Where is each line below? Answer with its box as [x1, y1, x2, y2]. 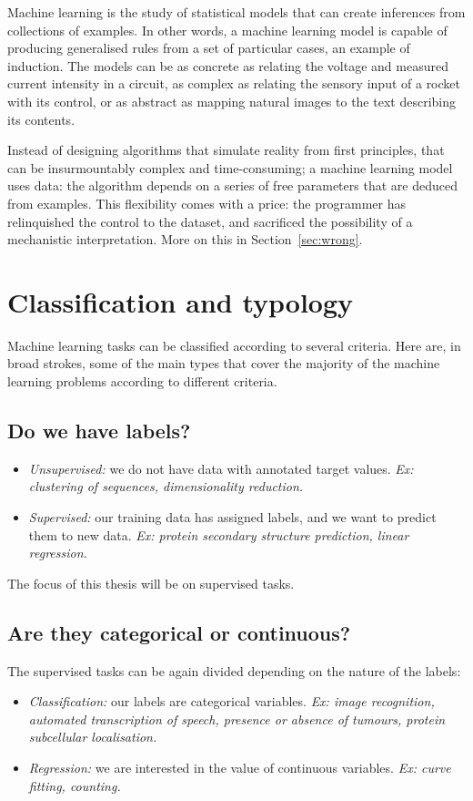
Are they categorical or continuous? [7, 618, 351, 646]
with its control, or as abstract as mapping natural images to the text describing [7, 91, 456, 110]
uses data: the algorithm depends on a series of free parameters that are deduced [7, 176, 458, 195]
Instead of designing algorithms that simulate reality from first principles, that [7, 140, 445, 159]
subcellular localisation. [28, 727, 157, 746]
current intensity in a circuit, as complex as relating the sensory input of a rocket [7, 74, 460, 93]
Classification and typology [7, 282, 354, 320]
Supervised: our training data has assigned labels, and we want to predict [28, 508, 437, 527]
